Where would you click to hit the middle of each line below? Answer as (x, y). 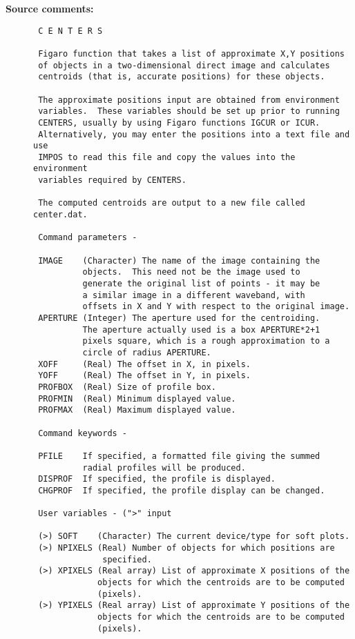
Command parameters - (88, 238)
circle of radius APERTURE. (147, 352)
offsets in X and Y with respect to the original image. (216, 307)
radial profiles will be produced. (164, 468)
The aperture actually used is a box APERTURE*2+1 (201, 330)
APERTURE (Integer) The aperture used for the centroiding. (179, 318)
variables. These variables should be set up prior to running (189, 111)
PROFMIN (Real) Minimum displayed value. (137, 399)
